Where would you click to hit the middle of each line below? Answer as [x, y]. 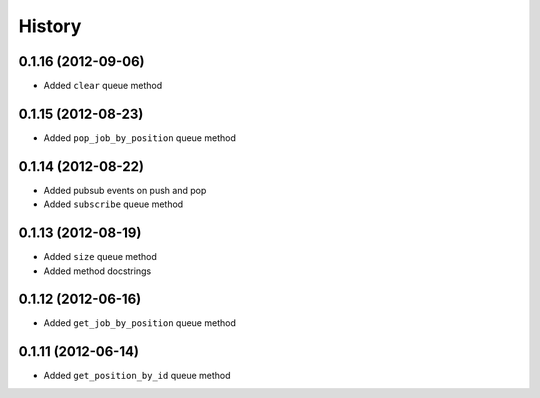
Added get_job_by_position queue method [140, 323]
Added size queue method [100, 257]
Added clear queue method [103, 86]
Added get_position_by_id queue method [137, 376]
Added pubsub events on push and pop [125, 190]
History [50, 26]
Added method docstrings [97, 271]
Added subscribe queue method [113, 204]
